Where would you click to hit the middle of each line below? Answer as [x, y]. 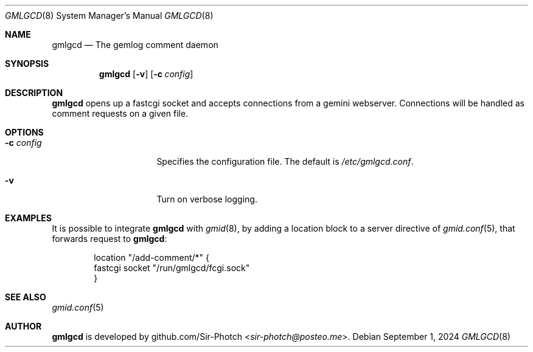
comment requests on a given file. [120, 113]
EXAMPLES [28, 218]
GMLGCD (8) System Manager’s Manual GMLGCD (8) [109, 16]
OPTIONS [24, 132]
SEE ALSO [26, 297]
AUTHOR [23, 326]
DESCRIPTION [34, 93]
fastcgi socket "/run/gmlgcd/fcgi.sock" [172, 268]
